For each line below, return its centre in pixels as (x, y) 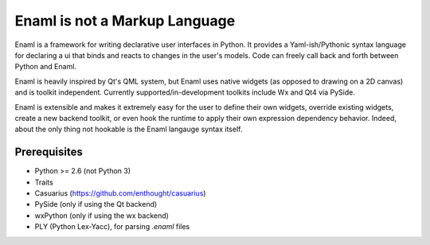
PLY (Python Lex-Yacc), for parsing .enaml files (112, 227)
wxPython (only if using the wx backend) (102, 216)
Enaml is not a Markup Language (125, 21)
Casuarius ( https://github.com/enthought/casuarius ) (120, 193)
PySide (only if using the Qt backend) (96, 204)
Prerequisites (49, 152)
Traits (44, 182)
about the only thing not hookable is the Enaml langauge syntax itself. (129, 129)
